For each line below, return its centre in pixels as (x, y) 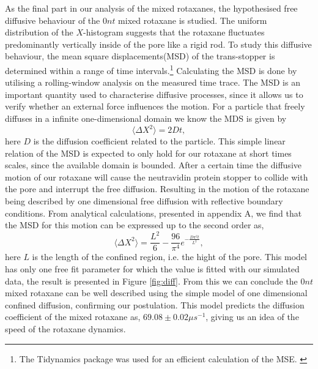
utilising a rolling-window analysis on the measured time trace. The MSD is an (153, 82)
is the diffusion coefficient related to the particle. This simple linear (159, 141)
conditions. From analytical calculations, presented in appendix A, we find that (153, 213)
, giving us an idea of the (252, 317)
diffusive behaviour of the (53, 20)
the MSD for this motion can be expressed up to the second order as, (135, 225)
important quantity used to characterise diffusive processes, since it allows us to (154, 94)
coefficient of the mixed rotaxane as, (73, 317)
